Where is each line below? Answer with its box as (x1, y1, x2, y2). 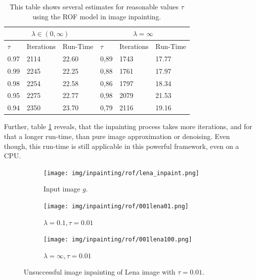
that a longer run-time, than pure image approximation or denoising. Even (4, 131, 230, 141)
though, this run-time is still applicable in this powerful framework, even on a (4, 140, 239, 151)
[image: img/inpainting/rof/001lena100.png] (43, 236, 192, 243)
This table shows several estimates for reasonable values (9, 1, 179, 11)
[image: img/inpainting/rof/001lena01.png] (43, 202, 189, 210)
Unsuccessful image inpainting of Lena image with (24, 267, 175, 277)
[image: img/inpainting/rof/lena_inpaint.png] (43, 169, 199, 177)
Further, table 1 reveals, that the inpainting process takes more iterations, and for (4, 121, 253, 132)
